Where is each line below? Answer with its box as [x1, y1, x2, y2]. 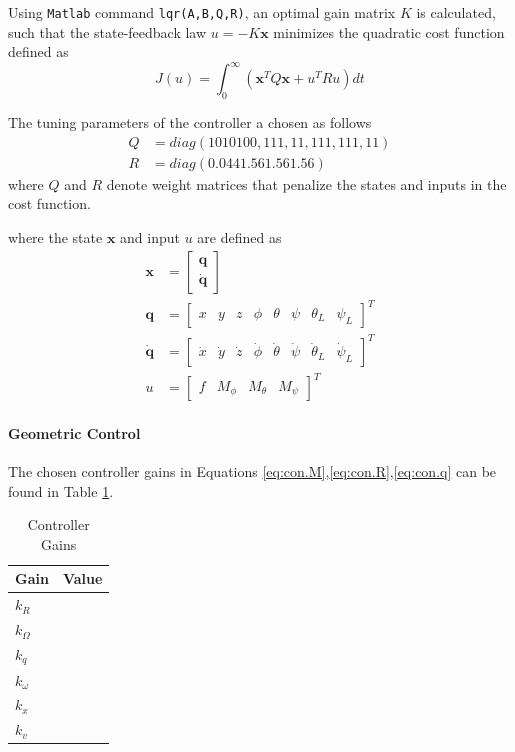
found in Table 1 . [8, 480, 114, 501]
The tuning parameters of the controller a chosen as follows [8, 112, 372, 133]
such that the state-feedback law [8, 21, 207, 42]
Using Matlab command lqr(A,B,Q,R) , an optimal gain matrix [8, 2, 396, 22]
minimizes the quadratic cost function [273, 21, 505, 42]
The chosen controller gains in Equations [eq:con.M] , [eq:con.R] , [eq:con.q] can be [8, 461, 497, 481]
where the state [8, 226, 103, 247]
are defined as [197, 226, 282, 247]
